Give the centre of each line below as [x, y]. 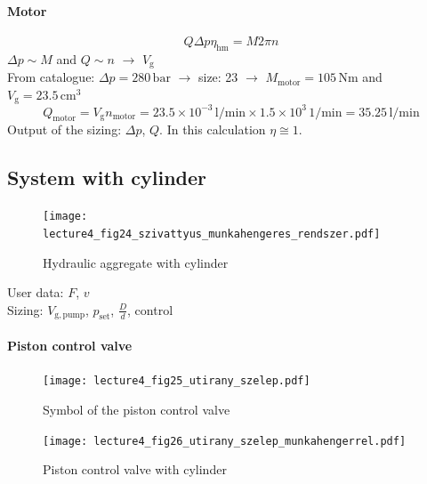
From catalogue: [51, 77]
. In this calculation [213, 129]
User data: [36, 292]
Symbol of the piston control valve [137, 409]
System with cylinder [107, 177]
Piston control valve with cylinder [135, 469]
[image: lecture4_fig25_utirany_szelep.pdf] [177, 381]
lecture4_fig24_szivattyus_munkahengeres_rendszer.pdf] [212, 234]
